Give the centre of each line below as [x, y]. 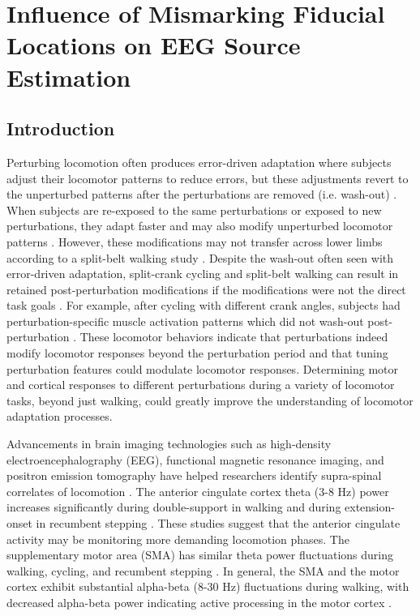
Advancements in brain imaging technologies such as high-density [169, 444]
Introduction [61, 128]
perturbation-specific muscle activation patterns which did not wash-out [185, 321]
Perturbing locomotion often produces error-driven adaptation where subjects [199, 162]
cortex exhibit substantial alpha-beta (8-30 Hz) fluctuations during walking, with [208, 586]
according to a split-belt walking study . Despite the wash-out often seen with [200, 257]
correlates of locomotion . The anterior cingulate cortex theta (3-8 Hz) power [198, 491]
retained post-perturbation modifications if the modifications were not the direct [206, 289]
